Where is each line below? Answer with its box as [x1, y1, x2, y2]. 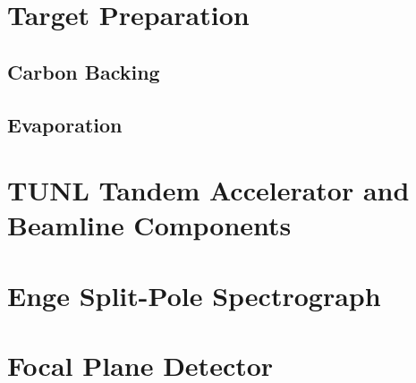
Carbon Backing [7, 57, 160, 85]
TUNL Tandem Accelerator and [7, 172, 410, 209]
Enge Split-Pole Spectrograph [7, 277, 381, 313]
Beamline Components [7, 207, 292, 243]
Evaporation [7, 110, 123, 138]
